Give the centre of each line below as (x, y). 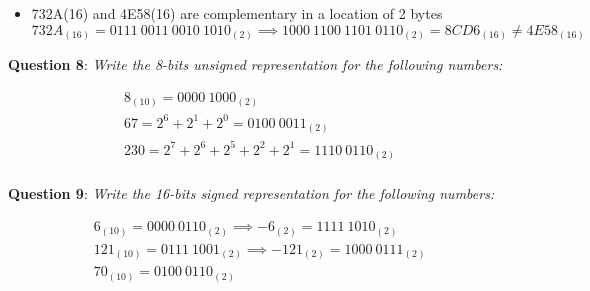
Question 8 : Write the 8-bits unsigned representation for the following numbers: (255, 64)
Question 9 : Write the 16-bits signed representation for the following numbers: (251, 193)
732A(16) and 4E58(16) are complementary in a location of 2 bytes (237, 13)
